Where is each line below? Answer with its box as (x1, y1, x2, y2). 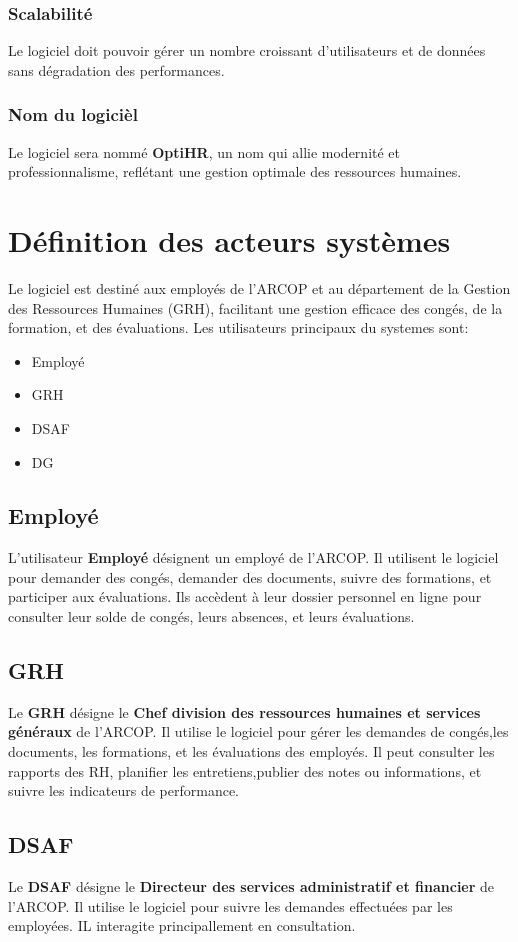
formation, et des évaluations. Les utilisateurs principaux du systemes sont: (8, 317, 469, 338)
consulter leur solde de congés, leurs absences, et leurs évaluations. (8, 606, 415, 627)
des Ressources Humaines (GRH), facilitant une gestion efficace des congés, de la (8, 297, 503, 318)
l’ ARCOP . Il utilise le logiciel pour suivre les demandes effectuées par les (8, 895, 453, 916)
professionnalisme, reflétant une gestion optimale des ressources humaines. (8, 161, 462, 182)
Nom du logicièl (8, 102, 138, 127)
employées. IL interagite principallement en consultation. (8, 915, 356, 936)
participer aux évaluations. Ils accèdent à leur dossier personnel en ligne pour (8, 586, 482, 607)
